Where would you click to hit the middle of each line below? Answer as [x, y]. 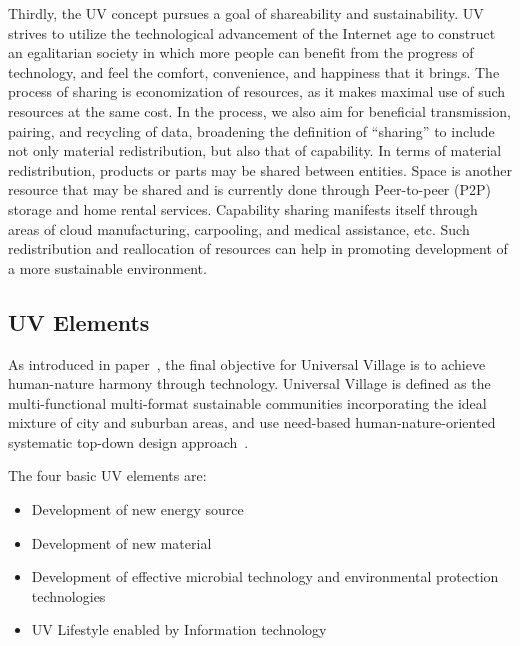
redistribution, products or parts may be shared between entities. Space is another [260, 169]
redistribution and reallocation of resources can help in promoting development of [258, 248]
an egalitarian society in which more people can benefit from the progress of [241, 52]
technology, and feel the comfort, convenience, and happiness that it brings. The [254, 71]
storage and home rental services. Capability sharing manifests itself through [243, 208]
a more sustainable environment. [107, 267]
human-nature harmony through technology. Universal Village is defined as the [249, 383]
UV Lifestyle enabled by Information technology [179, 629]
